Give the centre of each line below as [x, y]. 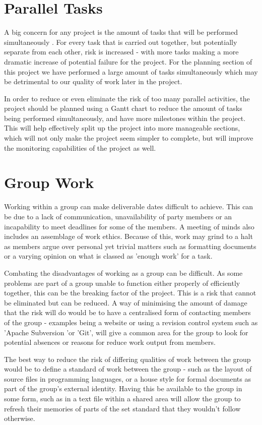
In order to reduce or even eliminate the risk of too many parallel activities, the [127, 98]
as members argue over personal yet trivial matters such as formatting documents [130, 246]
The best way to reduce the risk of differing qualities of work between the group [127, 359]
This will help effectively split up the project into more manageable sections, [122, 128]
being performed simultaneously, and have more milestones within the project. [125, 118]
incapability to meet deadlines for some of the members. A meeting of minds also [129, 226]
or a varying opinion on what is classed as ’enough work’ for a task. [108, 256]
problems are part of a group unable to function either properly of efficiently [122, 283]
